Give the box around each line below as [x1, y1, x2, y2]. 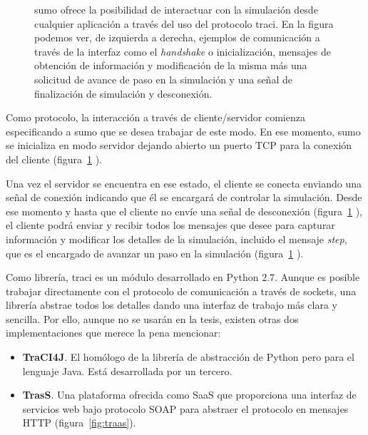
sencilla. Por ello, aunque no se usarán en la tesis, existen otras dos [6, 311, 299, 326]
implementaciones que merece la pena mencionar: [6, 325, 221, 340]
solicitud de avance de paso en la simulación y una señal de [34, 71, 292, 86]
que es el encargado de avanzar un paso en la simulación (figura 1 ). [6, 245, 304, 260]
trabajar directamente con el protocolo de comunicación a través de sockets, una [6, 283, 357, 298]
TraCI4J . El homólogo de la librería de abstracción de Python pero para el [22, 349, 354, 364]
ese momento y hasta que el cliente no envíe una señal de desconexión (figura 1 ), [6, 203, 363, 218]
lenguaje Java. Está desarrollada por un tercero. [22, 363, 232, 378]
